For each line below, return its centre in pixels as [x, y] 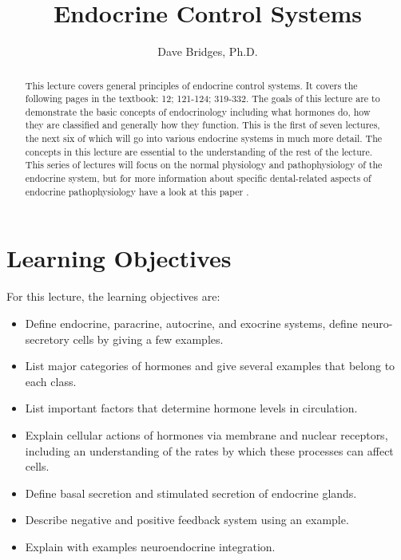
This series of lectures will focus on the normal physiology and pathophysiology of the [204, 165]
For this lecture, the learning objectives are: [113, 296]
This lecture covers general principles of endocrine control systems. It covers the [191, 85]
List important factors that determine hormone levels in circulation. [191, 408]
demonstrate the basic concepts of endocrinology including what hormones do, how [198, 111]
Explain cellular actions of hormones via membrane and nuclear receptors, [206, 434]
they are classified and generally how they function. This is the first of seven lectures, [202, 125]
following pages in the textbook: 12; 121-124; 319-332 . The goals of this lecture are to [202, 99]
